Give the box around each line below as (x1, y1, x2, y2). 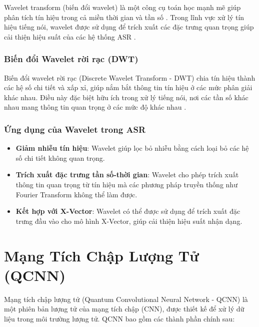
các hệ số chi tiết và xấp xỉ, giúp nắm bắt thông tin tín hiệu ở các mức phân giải (4, 82, 252, 93)
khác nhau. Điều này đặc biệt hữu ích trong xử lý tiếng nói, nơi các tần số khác (4, 92, 248, 102)
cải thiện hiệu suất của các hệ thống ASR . (4, 31, 136, 42)
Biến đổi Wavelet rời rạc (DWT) (4, 53, 138, 65)
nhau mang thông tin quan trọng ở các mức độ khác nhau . (4, 102, 186, 112)
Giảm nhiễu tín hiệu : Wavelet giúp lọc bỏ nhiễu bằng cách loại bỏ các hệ (15, 143, 249, 153)
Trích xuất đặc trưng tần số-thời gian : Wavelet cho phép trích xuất (15, 169, 239, 180)
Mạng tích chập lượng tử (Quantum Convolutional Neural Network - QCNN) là (4, 293, 248, 304)
